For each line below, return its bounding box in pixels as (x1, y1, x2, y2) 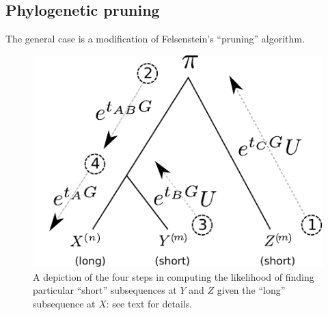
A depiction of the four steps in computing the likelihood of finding (33, 269, 314, 283)
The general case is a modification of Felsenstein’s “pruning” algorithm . (5, 32, 305, 46)
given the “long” (217, 283, 286, 297)
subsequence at (33, 297, 96, 311)
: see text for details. (106, 297, 193, 311)
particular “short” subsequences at (33, 283, 177, 297)
